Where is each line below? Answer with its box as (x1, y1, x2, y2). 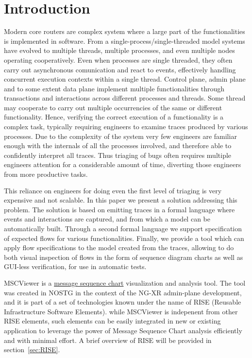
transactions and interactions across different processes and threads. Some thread (4, 93, 246, 103)
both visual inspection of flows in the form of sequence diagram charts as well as (4, 252, 243, 262)
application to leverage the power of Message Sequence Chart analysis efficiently (4, 325, 242, 335)
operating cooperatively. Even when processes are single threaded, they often (4, 54, 233, 65)
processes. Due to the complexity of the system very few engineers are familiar (4, 131, 237, 141)
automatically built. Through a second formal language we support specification (4, 223, 242, 233)
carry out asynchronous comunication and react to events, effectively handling (4, 64, 236, 74)
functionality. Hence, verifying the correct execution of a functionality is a (4, 112, 224, 122)
